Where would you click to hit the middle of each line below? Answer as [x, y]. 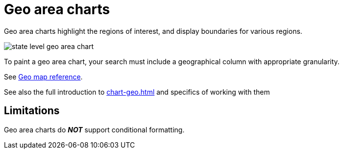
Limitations [32, 111]
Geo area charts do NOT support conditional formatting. [94, 129]
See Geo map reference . [43, 76]
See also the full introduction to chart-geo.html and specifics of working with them [137, 92]
